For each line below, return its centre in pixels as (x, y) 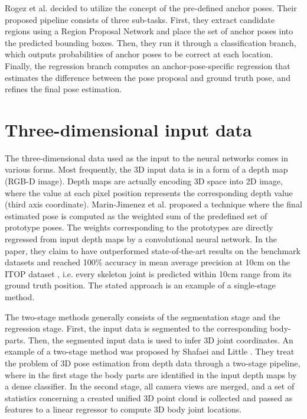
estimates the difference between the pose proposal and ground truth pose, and (148, 77)
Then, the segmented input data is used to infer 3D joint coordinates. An (161, 340)
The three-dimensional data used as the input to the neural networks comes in (146, 157)
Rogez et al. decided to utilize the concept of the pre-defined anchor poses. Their (151, 8)
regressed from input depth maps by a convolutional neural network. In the (141, 239)
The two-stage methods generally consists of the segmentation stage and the (143, 316)
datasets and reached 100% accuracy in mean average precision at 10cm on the (147, 262)
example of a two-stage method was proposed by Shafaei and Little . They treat (150, 351)
